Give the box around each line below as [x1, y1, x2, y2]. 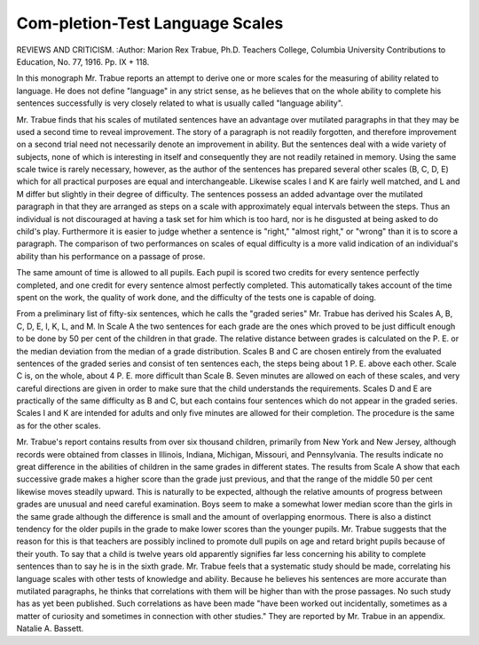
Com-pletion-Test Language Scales [16, 13, 284, 33]
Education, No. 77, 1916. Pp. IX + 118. [16, 56, 150, 67]
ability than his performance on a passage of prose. [16, 251, 206, 261]
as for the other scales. [16, 420, 101, 431]
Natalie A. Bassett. [16, 623, 84, 634]
